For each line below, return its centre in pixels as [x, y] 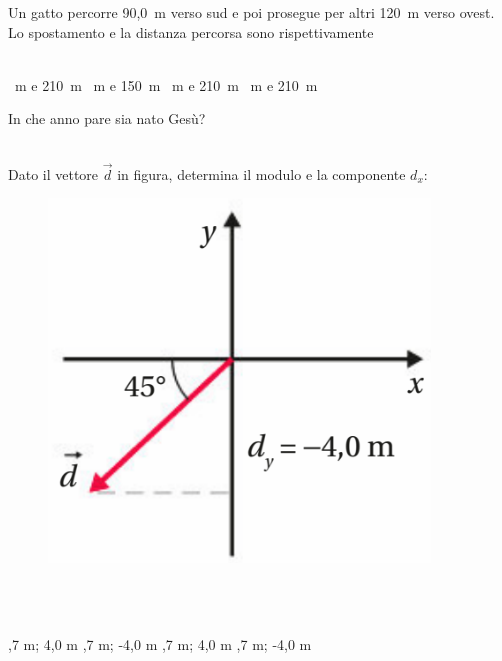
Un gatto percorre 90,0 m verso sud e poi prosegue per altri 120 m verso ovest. [251, 12]
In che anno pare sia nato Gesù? [107, 118]
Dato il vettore [53, 173]
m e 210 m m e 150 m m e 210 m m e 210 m [166, 84]
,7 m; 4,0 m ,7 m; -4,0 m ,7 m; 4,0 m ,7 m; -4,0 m [160, 644]
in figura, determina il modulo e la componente [261, 173]
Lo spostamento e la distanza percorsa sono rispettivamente [191, 31]
